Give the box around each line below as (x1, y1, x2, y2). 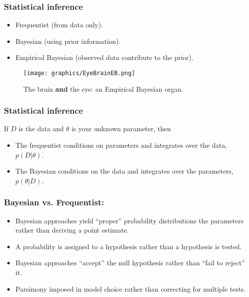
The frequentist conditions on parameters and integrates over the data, (15, 140, 227, 150)
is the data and (19, 123, 64, 134)
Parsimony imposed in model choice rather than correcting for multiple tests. (15, 283, 246, 294)
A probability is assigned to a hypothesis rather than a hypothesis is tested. (15, 241, 242, 251)
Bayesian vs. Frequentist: (4, 196, 104, 208)
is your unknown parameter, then (71, 123, 171, 134)
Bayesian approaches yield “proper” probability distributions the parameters (15, 215, 244, 225)
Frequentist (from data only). (15, 20, 103, 30)
